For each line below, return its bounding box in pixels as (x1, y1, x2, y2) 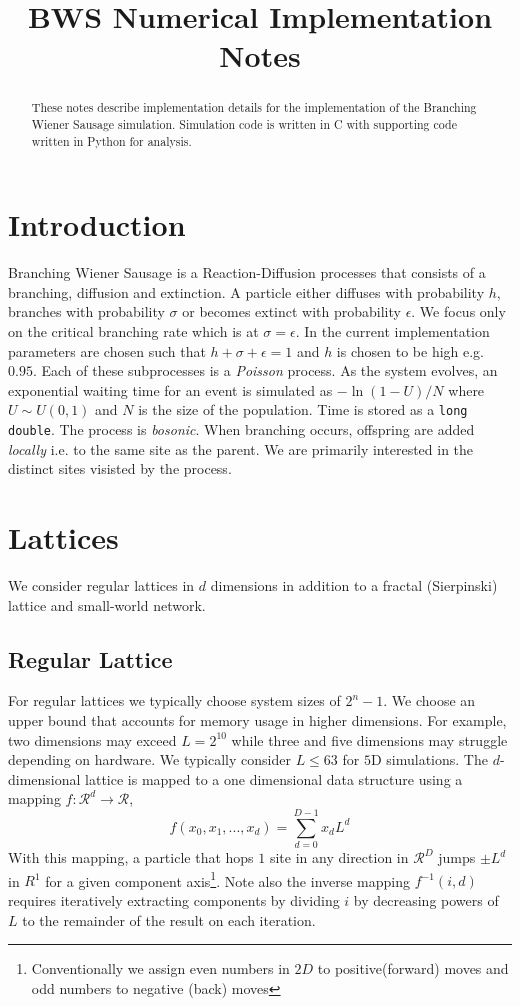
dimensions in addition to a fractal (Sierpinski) (210, 575, 498, 596)
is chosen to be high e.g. (336, 340, 485, 361)
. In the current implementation (295, 321, 490, 342)
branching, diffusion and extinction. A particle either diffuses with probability (8, 281, 485, 302)
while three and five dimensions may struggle (231, 729, 508, 750)
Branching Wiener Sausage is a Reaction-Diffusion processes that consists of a (8, 262, 486, 283)
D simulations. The (370, 749, 488, 770)
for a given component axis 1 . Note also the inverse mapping (45, 867, 411, 891)
